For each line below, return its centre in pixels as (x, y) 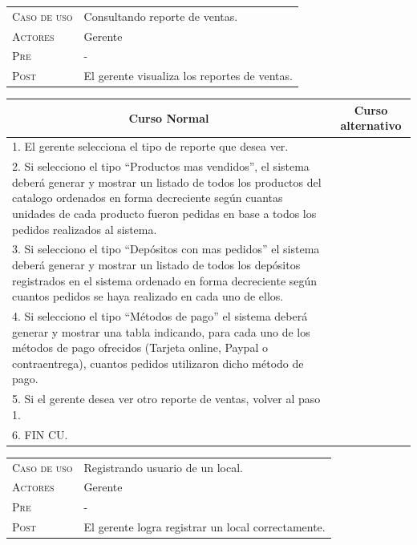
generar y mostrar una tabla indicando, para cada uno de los (161, 331)
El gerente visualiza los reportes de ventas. (188, 76)
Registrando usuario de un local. (163, 467)
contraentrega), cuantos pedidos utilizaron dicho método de (158, 363)
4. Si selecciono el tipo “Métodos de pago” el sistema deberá (160, 316)
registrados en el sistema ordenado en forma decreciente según (165, 280)
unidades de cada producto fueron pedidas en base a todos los (164, 213)
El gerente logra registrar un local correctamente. (204, 527)
